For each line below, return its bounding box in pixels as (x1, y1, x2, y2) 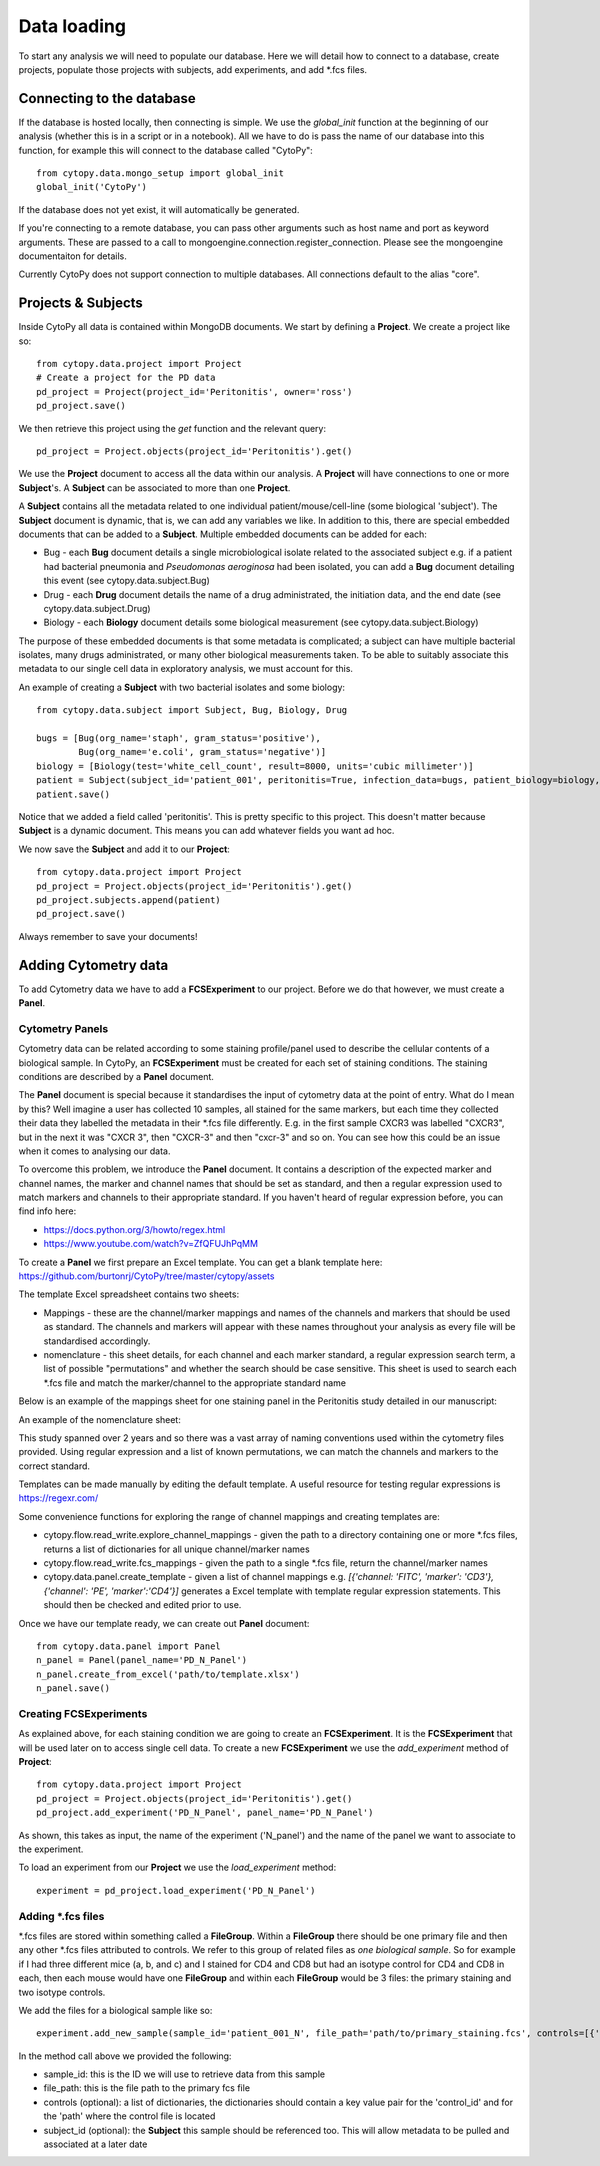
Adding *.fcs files (18, 1909, 105, 1923)
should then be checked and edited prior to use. (43, 1599, 242, 1611)
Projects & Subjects (18, 295, 144, 312)
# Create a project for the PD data (36, 372, 216, 384)
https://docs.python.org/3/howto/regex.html (43, 1223, 226, 1235)
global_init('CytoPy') (36, 181, 148, 193)
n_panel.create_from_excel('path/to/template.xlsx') (36, 1668, 300, 1680)
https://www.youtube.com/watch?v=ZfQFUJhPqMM (43, 1238, 259, 1250)
